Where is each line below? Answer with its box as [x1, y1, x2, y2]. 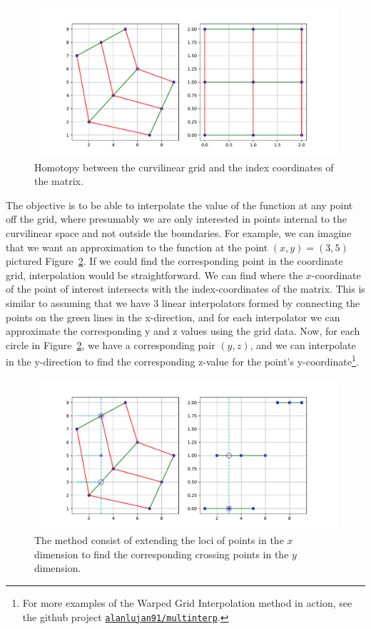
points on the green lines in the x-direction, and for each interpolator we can [6, 309, 340, 324]
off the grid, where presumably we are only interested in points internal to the [6, 211, 347, 226]
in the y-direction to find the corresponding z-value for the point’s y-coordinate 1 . [6, 352, 359, 368]
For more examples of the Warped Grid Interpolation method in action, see [22, 595, 352, 610]
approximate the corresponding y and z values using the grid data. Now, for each [6, 323, 360, 338]
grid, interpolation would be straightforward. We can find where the [6, 267, 303, 282]
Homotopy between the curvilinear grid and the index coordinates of [34, 159, 334, 174]
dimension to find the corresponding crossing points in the [34, 546, 289, 561]
